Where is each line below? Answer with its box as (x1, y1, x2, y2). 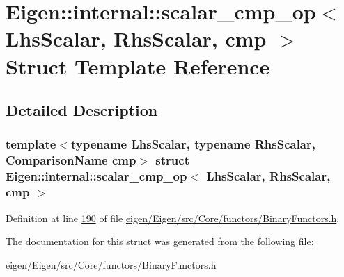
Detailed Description (6, 99, 158, 121)
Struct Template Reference (6, 51, 270, 80)
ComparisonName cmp (6, 151, 136, 169)
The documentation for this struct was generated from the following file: (6, 234, 314, 249)
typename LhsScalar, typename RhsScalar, (70, 135, 315, 153)
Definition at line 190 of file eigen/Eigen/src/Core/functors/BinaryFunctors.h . (6, 210, 340, 225)
